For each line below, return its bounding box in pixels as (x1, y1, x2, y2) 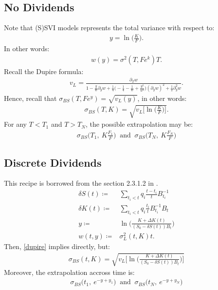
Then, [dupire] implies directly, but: (4, 241, 110, 251)
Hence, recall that (4, 93, 57, 103)
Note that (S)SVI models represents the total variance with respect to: (4, 22, 215, 33)
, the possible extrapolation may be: (85, 119, 193, 129)
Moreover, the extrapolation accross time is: (4, 267, 135, 277)
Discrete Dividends (4, 155, 102, 170)
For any (4, 119, 27, 129)
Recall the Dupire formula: (4, 66, 84, 76)
